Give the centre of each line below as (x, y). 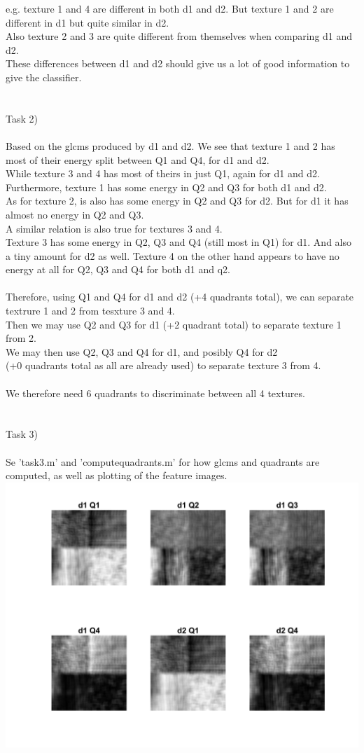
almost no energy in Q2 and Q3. (75, 214)
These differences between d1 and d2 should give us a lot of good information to (178, 63)
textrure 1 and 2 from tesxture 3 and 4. (90, 311)
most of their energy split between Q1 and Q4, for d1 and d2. (138, 159)
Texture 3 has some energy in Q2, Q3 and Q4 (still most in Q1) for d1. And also (178, 242)
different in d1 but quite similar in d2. (87, 22)
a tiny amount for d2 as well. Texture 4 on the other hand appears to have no (173, 255)
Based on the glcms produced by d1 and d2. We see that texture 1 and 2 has (170, 145)
